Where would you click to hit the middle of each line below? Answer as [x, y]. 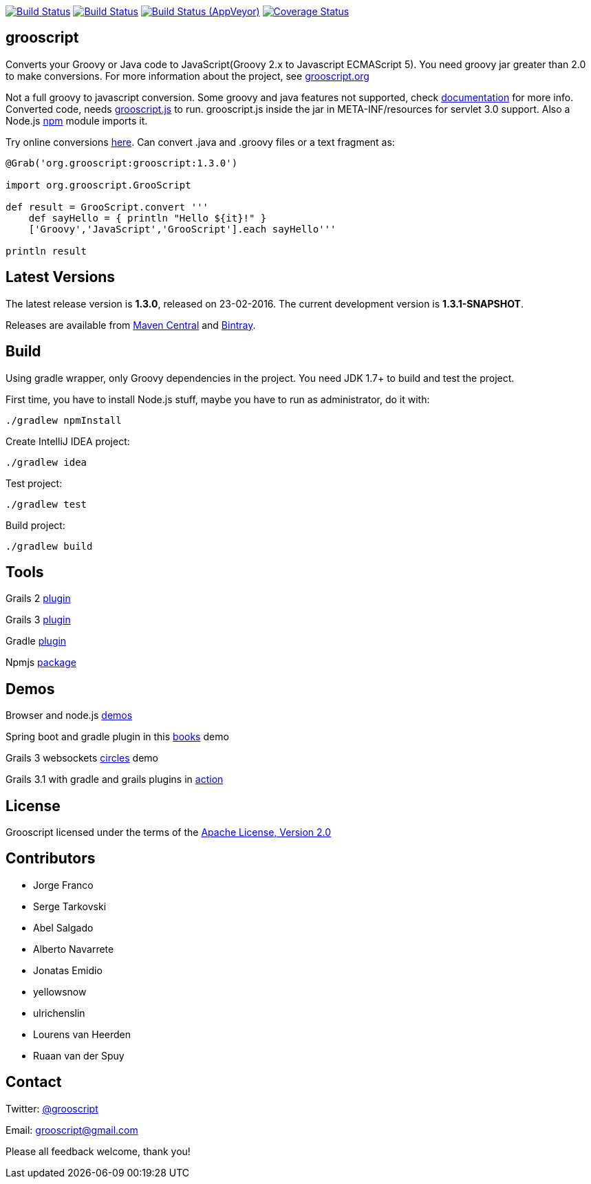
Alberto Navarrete [74, 949]
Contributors [51, 859]
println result [46, 251]
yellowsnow [60, 991]
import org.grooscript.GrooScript [98, 185]
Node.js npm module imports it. [77, 120]
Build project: [35, 525]
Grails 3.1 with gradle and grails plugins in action [115, 779]
